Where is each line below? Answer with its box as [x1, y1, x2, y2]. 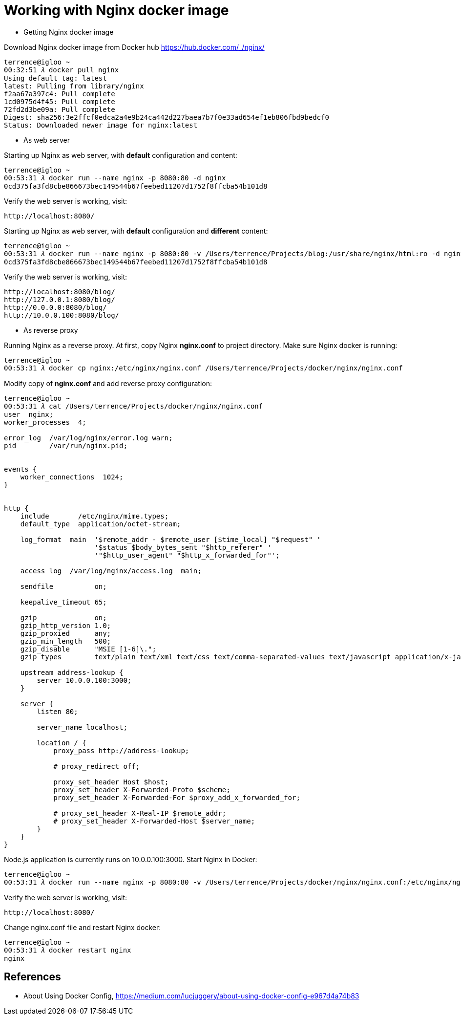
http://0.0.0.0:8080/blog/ [4, 303, 107, 311]
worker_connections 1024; [20, 473, 124, 481]
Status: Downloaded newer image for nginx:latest [4, 121, 198, 129]
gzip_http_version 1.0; [20, 621, 111, 629]
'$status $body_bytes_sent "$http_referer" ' [94, 543, 272, 551]
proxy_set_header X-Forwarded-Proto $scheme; [53, 785, 230, 794]
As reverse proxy [23, 325, 78, 334]
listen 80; [37, 707, 78, 715]
